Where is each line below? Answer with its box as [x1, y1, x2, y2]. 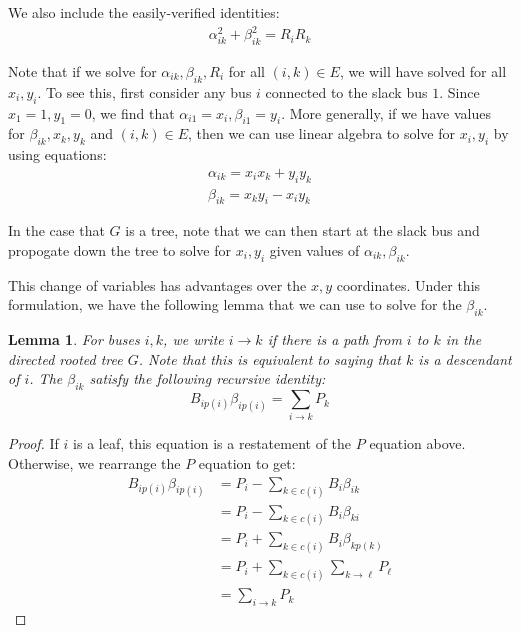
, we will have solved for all [339, 60, 507, 81]
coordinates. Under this [336, 274, 481, 295]
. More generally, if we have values [281, 102, 491, 123]
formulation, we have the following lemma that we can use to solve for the [8, 294, 462, 315]
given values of [269, 239, 360, 260]
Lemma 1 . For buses [8, 329, 140, 350]
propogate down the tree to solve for [8, 239, 232, 260]
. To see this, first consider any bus [37, 81, 252, 102]
